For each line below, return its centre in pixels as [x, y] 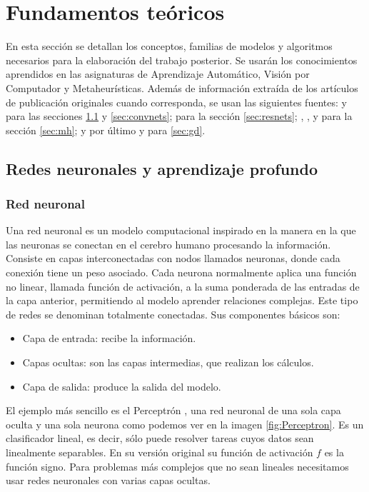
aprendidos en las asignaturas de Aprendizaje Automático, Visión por [158, 74]
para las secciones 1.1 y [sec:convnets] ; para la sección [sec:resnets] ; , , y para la [179, 116]
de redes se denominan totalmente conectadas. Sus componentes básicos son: [173, 314]
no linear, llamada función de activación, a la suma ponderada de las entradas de [183, 286]
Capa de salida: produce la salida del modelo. [122, 386]
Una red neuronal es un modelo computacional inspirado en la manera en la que [181, 230]
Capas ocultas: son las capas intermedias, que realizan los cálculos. [168, 362]
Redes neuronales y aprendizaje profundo [162, 168]
